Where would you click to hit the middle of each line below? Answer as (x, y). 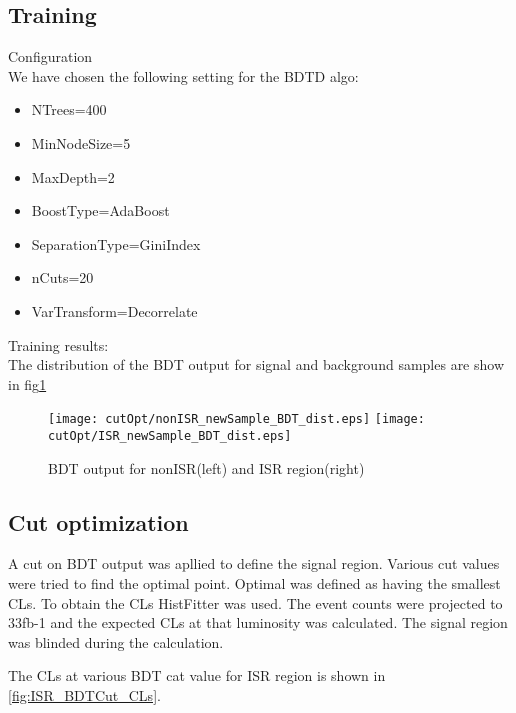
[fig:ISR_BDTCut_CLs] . (84, 695)
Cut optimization (98, 521)
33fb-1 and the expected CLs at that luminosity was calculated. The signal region (258, 622)
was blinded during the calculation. (116, 641)
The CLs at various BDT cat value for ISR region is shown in (197, 675)
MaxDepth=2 (73, 176)
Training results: (58, 344)
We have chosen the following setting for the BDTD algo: (183, 75)
